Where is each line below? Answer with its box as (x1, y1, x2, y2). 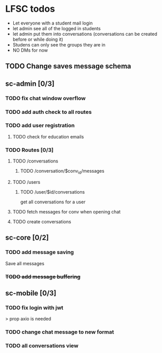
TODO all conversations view (5, 342, 79, 349)
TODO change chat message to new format (5, 328, 115, 336)
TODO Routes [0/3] (5, 146, 53, 153)
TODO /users (12, 179, 41, 185)
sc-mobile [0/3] (5, 289, 57, 297)
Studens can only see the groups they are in (12, 41, 106, 48)
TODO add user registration (5, 122, 75, 129)
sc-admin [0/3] (5, 79, 55, 88)
